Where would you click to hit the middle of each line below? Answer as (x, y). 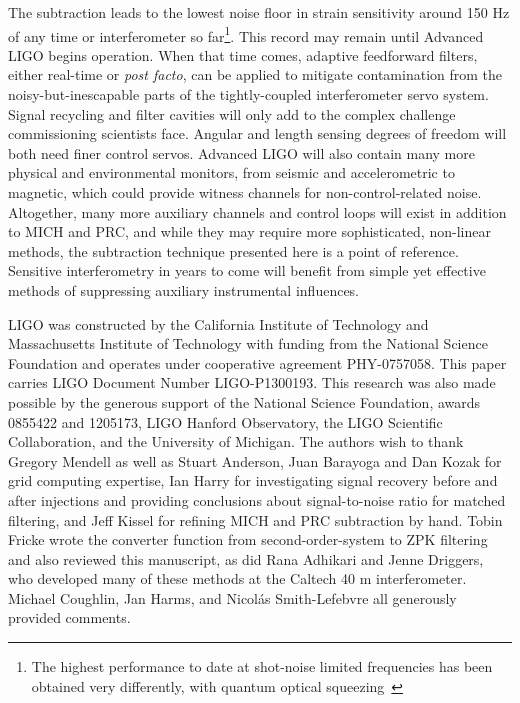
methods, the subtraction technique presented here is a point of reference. (233, 250)
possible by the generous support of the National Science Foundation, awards (244, 401)
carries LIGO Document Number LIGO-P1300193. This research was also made (252, 382)
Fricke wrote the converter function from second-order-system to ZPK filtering (248, 539)
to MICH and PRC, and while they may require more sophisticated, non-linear (249, 231)
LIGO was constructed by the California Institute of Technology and (218, 323)
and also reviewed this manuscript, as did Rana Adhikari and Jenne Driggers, (246, 558)
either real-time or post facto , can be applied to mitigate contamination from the (255, 74)
